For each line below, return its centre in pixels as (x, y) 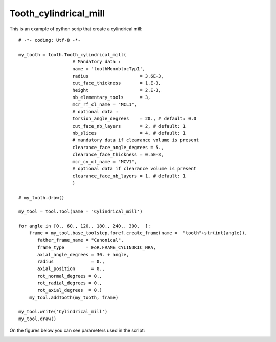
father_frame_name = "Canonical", (80, 240)
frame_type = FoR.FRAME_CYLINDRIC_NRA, (97, 247)
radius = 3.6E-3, (118, 76)
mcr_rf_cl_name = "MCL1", (105, 104)
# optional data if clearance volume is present (134, 169)
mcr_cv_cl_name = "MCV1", (105, 162)
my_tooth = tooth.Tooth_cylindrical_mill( (73, 54)
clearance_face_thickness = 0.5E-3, (118, 155)
